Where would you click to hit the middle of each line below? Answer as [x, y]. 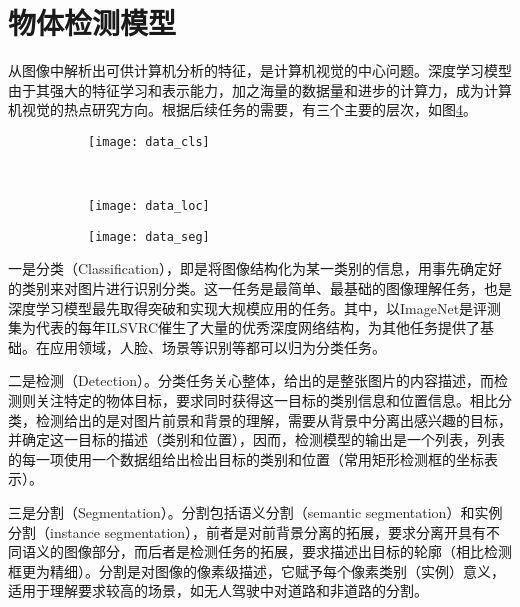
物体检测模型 [92, 22]
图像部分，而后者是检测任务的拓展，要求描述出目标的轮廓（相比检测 [287, 551]
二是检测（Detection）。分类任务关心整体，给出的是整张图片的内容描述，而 [251, 380]
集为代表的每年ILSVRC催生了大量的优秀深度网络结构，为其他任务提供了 [244, 327]
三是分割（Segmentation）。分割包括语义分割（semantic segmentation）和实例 [255, 512]
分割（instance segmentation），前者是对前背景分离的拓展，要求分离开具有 [247, 531]
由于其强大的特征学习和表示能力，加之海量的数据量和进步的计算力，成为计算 [260, 89]
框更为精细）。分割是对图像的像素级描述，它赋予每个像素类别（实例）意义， [256, 570]
